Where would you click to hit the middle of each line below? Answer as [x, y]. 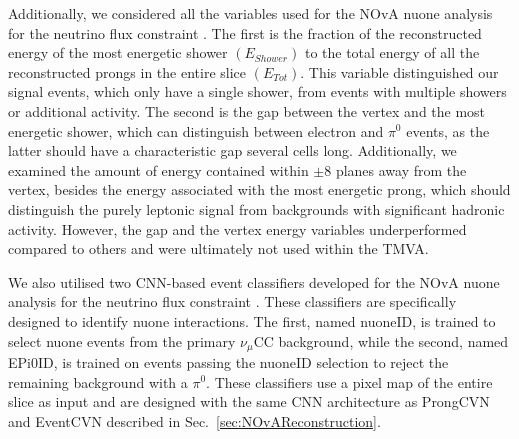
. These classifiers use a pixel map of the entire [349, 381]
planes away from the [401, 169]
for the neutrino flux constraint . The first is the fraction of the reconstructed [245, 32]
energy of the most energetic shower [118, 52]
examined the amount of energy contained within [158, 169]
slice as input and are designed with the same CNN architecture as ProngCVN [249, 401]
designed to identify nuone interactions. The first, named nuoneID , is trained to [252, 320]
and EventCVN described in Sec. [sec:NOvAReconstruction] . [194, 420]
